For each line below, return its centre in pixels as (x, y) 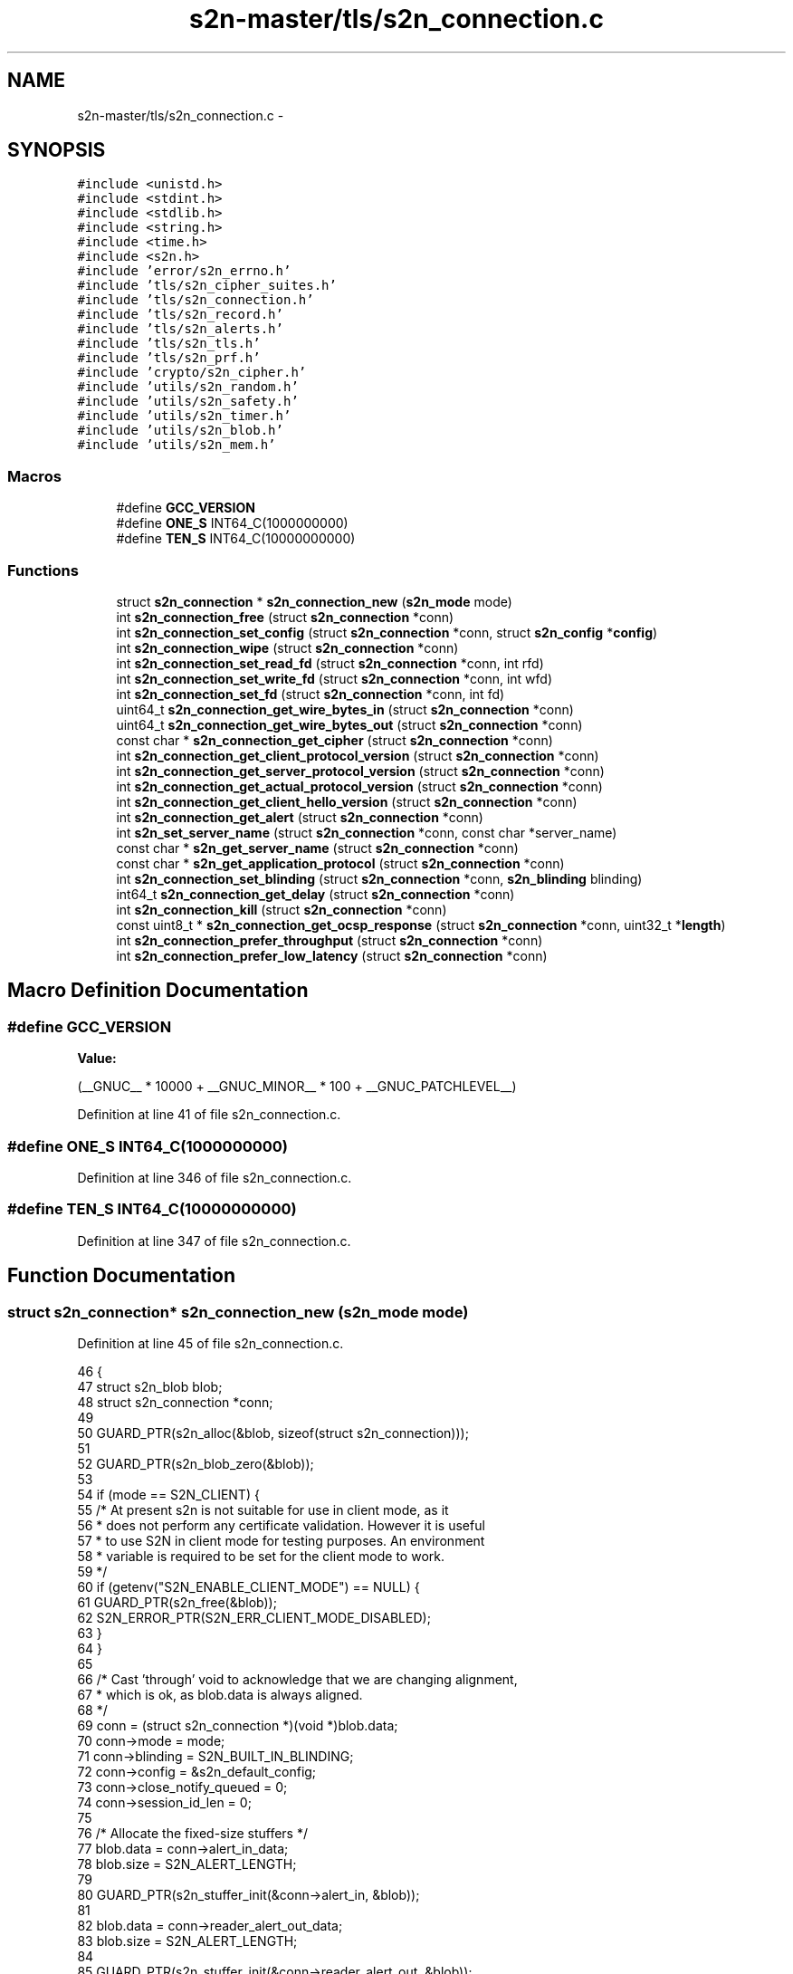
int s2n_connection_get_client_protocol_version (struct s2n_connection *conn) (358, 755)
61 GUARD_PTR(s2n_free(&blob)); (177, 1602)
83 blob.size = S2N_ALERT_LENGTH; (187, 1940)
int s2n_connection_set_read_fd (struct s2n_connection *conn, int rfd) (330, 663)
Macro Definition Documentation (158, 991)
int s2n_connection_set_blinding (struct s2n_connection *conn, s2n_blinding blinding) (379, 878)
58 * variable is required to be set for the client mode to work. (261, 1556)
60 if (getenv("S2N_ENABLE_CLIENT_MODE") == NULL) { (248, 1586)
